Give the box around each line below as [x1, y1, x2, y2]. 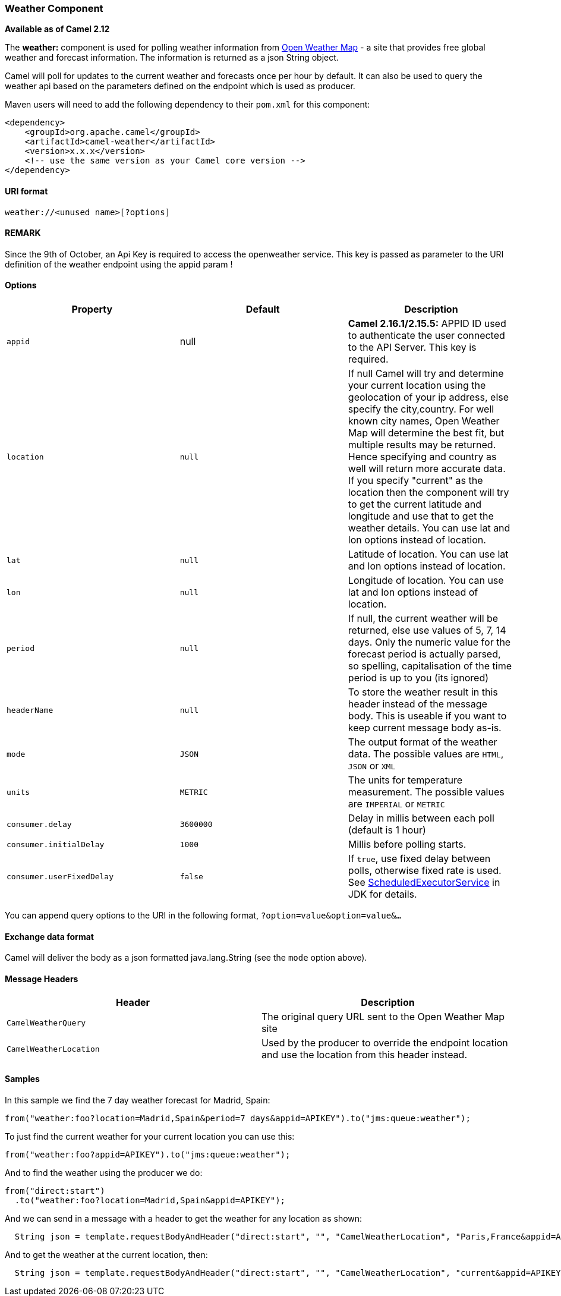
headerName [7, 705, 53, 715]
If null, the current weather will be [348, 612, 499, 625]
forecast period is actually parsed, [348, 648, 501, 660]
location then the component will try [348, 486, 509, 499]
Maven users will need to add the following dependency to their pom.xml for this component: [5, 99, 370, 110]
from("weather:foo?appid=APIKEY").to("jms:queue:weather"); [5, 1149, 291, 1159]
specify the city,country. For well [348, 403, 494, 416]
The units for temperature [348, 774, 463, 787]
